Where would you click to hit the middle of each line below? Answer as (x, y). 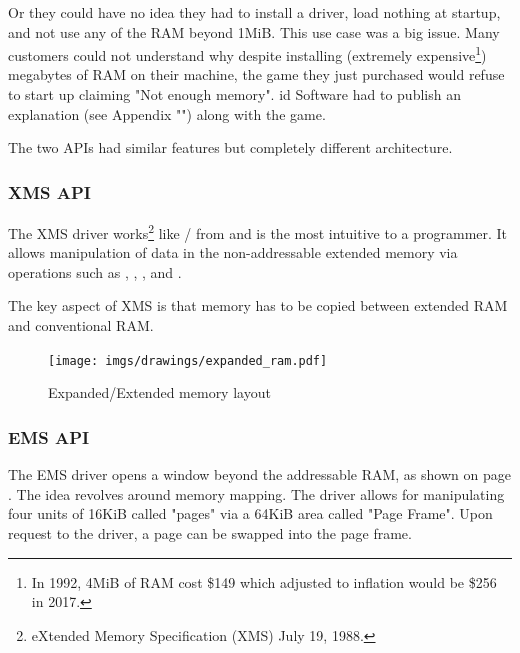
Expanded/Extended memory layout (159, 392)
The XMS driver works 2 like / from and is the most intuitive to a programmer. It (258, 231)
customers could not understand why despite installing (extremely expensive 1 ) (247, 53)
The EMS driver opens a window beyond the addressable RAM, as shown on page (259, 474)
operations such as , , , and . (95, 271)
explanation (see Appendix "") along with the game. (167, 113)
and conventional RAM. (81, 325)
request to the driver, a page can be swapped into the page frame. (210, 532)
